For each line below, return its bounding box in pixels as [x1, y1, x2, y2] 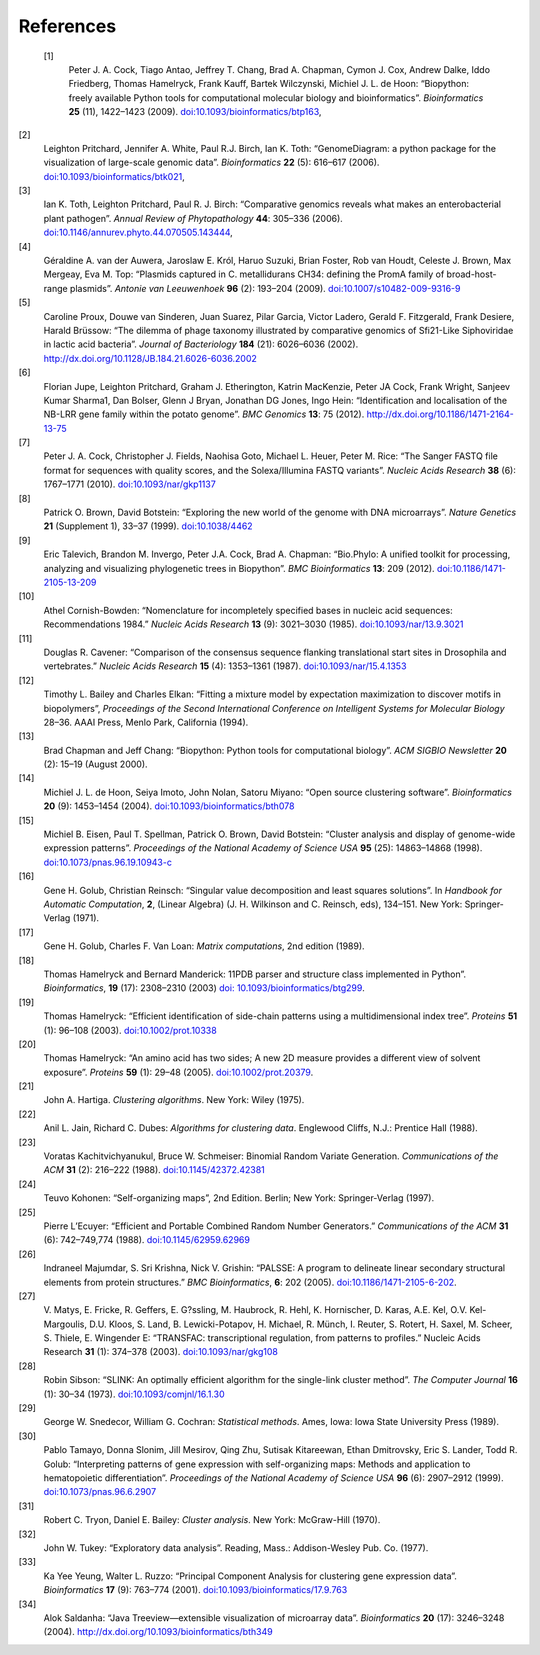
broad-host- [446, 268, 497, 280]
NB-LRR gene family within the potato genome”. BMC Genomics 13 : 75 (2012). [43, 408, 365, 420]
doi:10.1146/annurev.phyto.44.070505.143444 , [43, 226, 234, 239]
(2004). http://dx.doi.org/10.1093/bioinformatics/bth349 [43, 1626, 274, 1638]
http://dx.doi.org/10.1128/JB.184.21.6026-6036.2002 [43, 352, 257, 364]
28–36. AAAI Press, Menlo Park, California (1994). [43, 716, 249, 728]
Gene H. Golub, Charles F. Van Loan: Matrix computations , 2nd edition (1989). [43, 940, 365, 952]
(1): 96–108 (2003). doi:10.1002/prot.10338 [43, 1024, 217, 1036]
